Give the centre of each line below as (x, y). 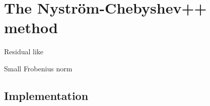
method (31, 27)
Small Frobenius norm (38, 68)
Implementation (46, 95)
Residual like (24, 51)
